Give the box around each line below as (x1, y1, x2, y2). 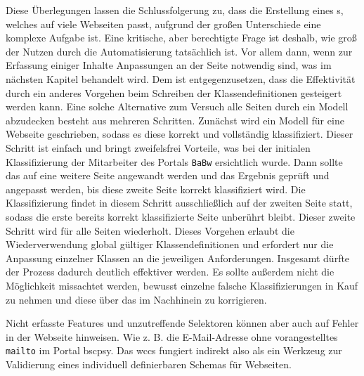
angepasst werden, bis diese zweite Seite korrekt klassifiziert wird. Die (6, 181, 306, 196)
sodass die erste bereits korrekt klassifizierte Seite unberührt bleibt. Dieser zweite (6, 209, 356, 223)
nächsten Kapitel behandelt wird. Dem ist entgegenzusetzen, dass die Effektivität (6, 71, 356, 86)
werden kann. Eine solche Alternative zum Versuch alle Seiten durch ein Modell (6, 99, 349, 114)
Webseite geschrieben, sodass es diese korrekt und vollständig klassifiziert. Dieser (6, 127, 353, 141)
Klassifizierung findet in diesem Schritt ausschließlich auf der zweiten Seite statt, (6, 195, 353, 210)
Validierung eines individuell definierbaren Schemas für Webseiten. (6, 356, 292, 371)
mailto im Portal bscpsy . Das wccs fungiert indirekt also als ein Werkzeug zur (6, 343, 342, 358)
